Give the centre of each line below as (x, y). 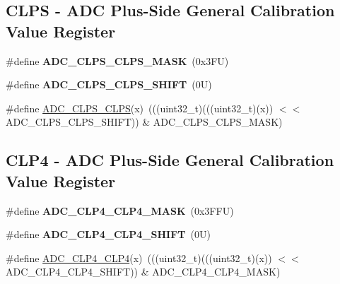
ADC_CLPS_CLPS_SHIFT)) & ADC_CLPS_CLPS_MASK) (144, 122)
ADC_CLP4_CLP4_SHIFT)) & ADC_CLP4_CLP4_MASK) (143, 272)
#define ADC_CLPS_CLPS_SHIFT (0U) (109, 84)
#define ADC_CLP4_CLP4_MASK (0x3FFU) (120, 210)
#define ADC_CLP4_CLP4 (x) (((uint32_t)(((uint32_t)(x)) (139, 258)
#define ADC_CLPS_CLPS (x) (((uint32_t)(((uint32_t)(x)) (140, 108)
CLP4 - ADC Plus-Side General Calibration (170, 160)
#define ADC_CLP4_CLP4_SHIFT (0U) (108, 234)
